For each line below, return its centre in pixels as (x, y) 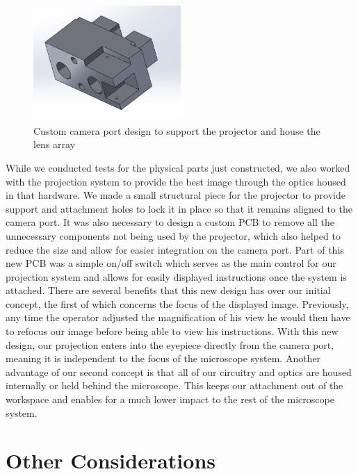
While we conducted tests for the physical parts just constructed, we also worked (178, 167)
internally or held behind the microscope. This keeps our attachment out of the (174, 385)
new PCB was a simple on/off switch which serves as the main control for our (171, 263)
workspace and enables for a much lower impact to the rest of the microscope (170, 399)
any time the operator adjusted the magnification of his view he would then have (178, 317)
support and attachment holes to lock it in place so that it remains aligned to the (179, 208)
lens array (55, 144)
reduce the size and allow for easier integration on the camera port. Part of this (175, 249)
